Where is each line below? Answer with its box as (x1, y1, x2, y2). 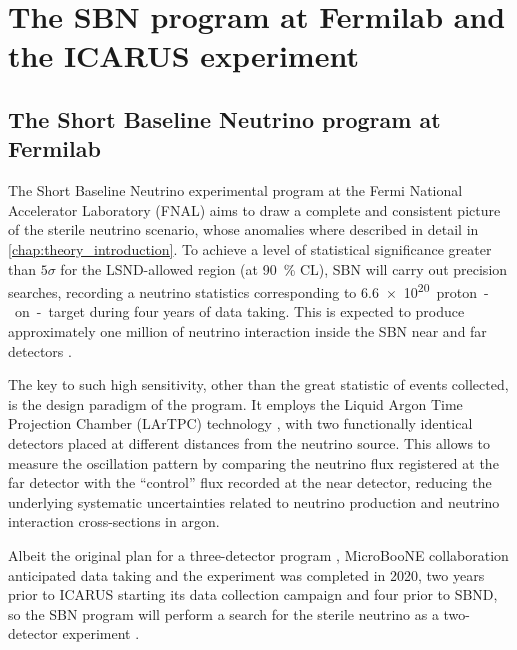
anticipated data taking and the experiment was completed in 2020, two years (8, 564, 485, 585)
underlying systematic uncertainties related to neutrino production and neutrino (8, 491, 500, 512)
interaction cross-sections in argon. (8, 511, 220, 532)
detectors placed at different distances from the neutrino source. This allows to (8, 432, 491, 453)
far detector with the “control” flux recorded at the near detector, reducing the (8, 472, 492, 493)
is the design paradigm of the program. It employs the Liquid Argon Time (8, 393, 463, 414)
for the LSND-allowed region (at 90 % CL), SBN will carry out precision (60, 258, 508, 279)
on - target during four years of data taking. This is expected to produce (14, 301, 465, 322)
